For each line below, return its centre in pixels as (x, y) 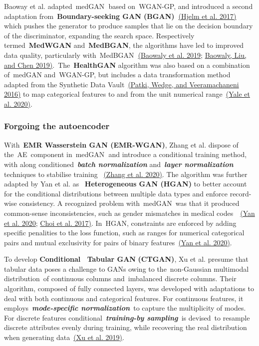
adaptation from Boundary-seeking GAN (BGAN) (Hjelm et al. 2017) (120, 16)
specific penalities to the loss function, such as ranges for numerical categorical (124, 233)
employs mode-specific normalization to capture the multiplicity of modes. (125, 308)
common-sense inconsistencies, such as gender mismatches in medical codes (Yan (129, 213)
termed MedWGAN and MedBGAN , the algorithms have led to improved (124, 45)
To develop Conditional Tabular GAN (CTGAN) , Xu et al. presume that (126, 259)
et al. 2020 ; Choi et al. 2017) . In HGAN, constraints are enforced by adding (120, 223)
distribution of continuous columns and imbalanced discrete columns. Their (120, 278)
